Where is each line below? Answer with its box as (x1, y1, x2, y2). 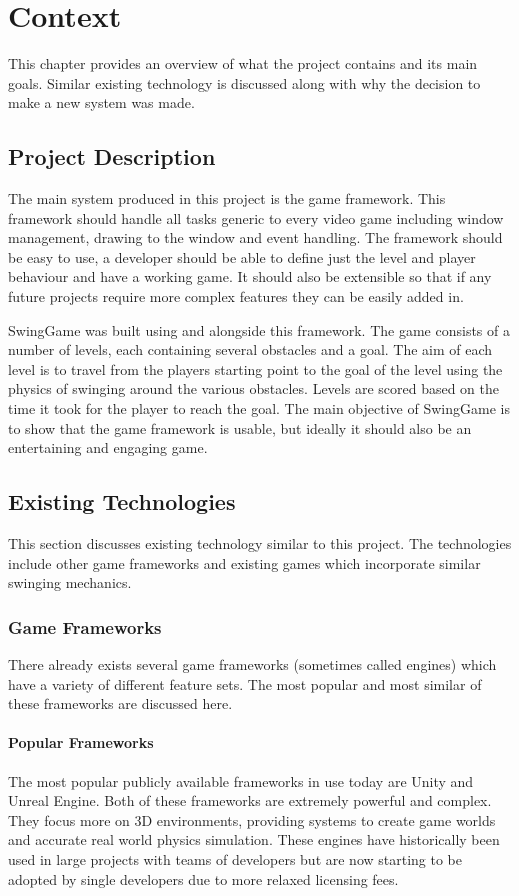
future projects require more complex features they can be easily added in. (8, 286, 464, 307)
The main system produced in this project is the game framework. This (8, 188, 446, 209)
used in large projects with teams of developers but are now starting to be (8, 848, 463, 869)
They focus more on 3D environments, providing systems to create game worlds (8, 809, 496, 830)
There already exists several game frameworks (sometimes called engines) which (8, 654, 497, 675)
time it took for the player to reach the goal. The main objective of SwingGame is (8, 398, 510, 419)
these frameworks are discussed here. (8, 693, 233, 714)
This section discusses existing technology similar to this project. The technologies (8, 533, 512, 554)
